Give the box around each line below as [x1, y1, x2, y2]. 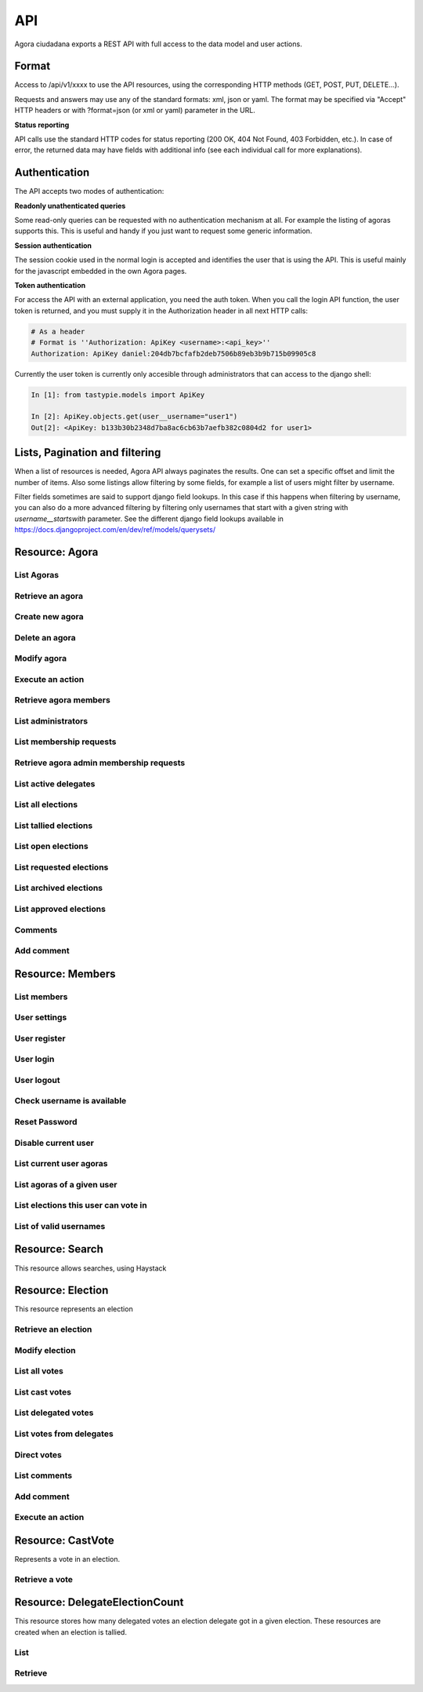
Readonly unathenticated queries [14, 201, 126, 210]
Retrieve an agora [14, 590, 84, 601]
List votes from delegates [14, 1428, 114, 1439]
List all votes [14, 1366, 64, 1377]
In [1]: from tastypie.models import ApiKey [31, 390, 205, 399]
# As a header [31, 326, 85, 336]
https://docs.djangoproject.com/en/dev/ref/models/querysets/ [14, 525, 215, 534]
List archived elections [14, 883, 103, 894]
